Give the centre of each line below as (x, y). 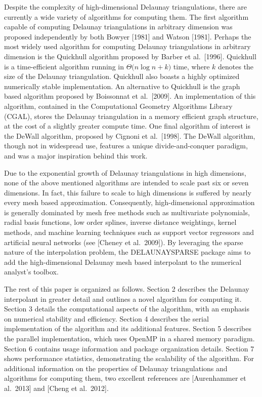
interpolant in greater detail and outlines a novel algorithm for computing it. (123, 299)
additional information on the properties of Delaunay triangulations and (116, 368)
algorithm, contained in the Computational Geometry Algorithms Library (118, 106)
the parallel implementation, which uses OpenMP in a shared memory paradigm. (129, 338)
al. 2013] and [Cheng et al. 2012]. (56, 388)
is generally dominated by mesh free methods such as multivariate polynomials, (127, 212)
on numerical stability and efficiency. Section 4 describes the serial (106, 318)
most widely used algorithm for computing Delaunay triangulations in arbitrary (127, 46)
